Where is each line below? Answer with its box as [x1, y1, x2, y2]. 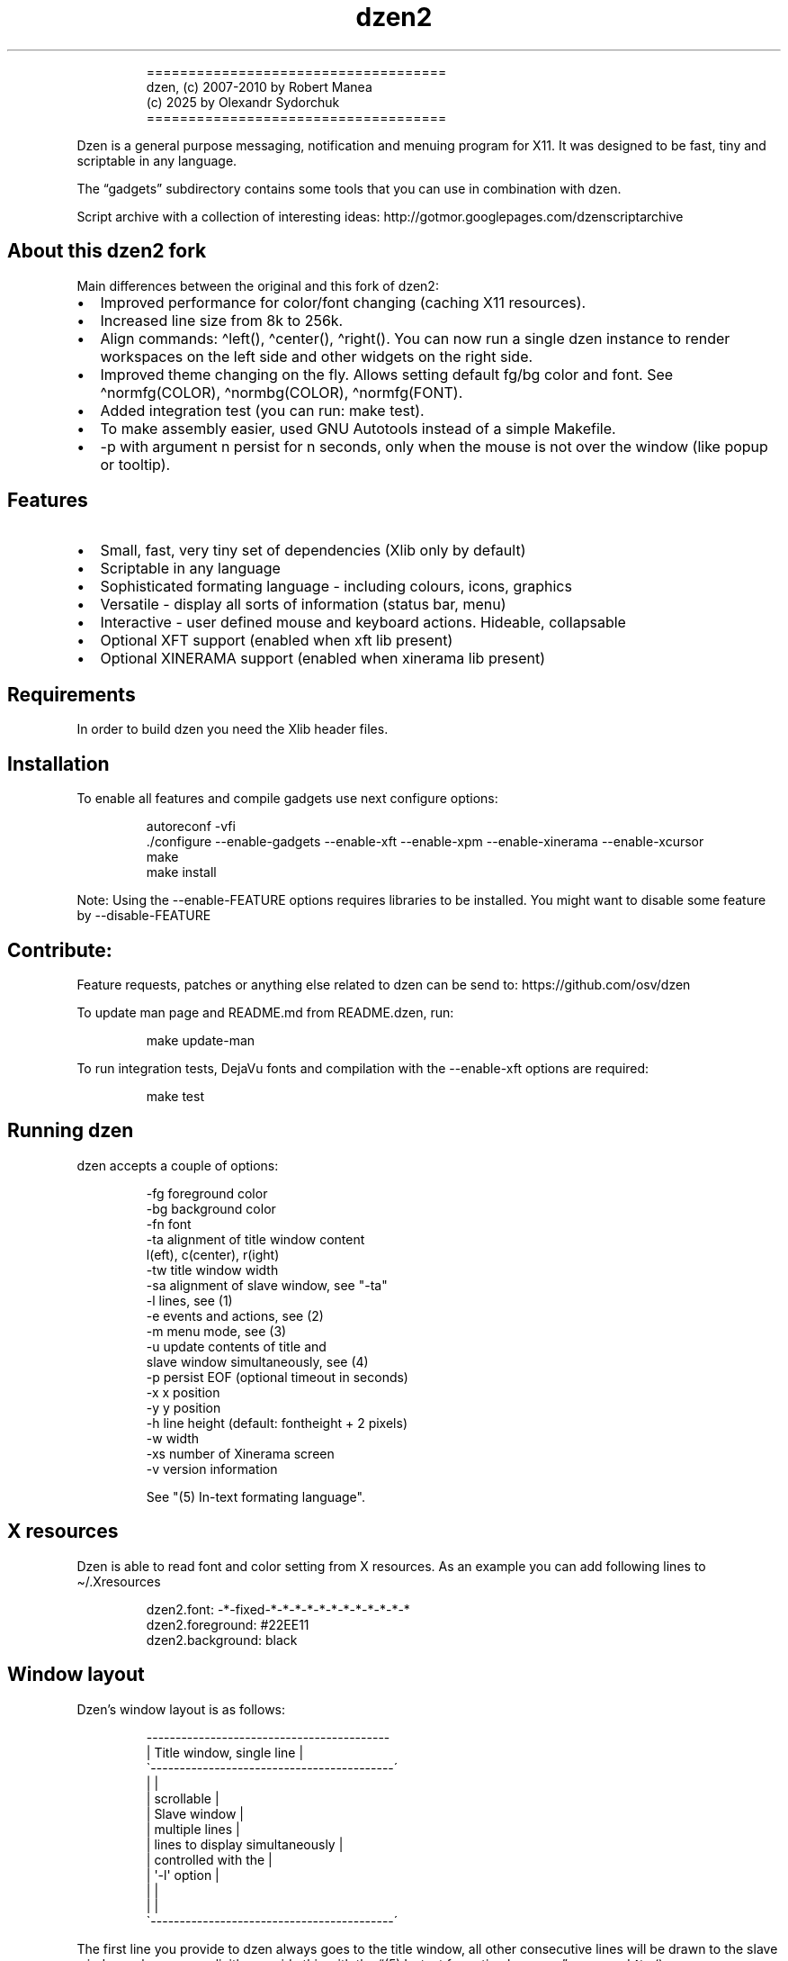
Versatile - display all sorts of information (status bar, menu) [100, 595, 506, 614]
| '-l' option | [146, 1866, 219, 1883]
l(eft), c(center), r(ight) [146, 1246, 280, 1262]
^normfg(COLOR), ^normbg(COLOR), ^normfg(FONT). [100, 383, 463, 402]
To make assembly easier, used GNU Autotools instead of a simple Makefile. [100, 419, 616, 438]
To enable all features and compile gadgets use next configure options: [76, 791, 498, 807]
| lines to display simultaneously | [146, 1836, 344, 1852]
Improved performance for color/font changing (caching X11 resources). [100, 293, 587, 312]
